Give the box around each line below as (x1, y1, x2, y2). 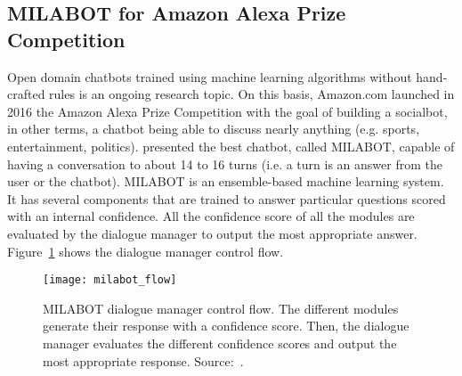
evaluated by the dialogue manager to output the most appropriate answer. (7, 224, 417, 242)
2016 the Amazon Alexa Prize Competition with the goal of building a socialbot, (7, 102, 448, 120)
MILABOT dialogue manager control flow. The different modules (43, 298, 399, 317)
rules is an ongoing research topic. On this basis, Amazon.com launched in (49, 85, 455, 103)
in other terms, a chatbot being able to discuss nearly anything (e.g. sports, (7, 119, 420, 138)
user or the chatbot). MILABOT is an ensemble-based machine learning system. (7, 172, 444, 191)
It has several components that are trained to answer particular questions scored (7, 189, 446, 208)
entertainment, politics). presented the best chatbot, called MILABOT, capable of (7, 136, 455, 155)
